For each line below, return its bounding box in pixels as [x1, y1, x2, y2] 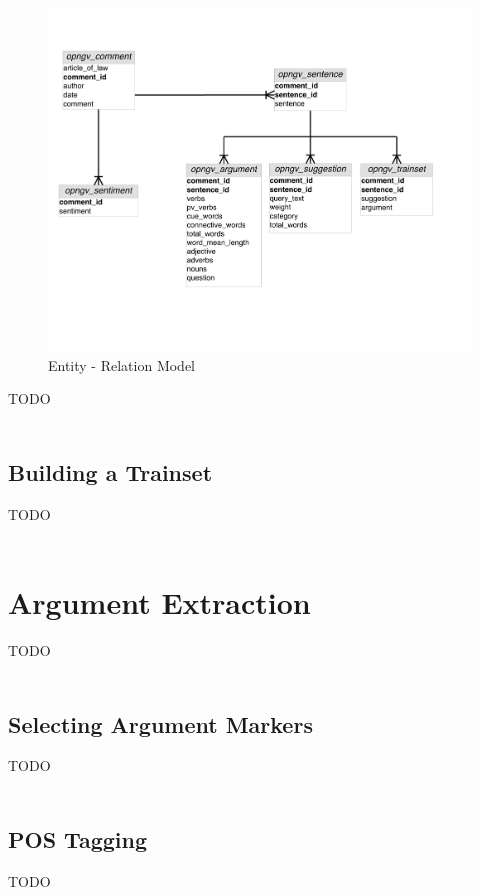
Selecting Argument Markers [8, 708, 313, 739]
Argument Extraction [8, 582, 311, 623]
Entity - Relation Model [48, 354, 196, 375]
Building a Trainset [8, 456, 213, 487]
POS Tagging [8, 824, 147, 855]
